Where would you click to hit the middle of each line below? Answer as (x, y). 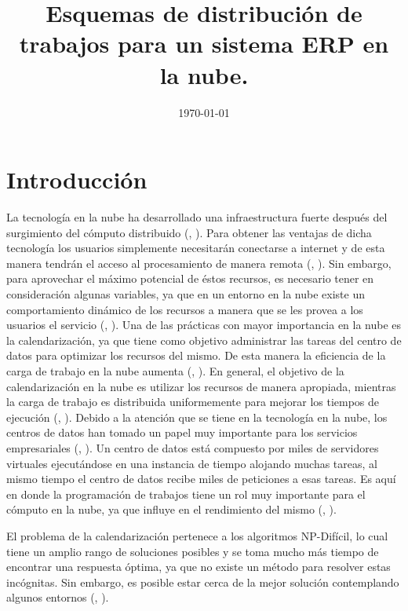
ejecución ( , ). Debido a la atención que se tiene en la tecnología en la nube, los (197, 417)
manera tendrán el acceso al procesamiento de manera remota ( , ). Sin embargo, (199, 263)
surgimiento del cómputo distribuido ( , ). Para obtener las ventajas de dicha (189, 232)
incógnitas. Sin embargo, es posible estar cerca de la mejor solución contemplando (203, 582)
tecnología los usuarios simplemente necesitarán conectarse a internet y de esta (196, 248)
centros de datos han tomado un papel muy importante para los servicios (182, 432)
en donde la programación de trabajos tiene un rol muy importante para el (186, 494)
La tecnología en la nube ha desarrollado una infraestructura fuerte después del (197, 217)
